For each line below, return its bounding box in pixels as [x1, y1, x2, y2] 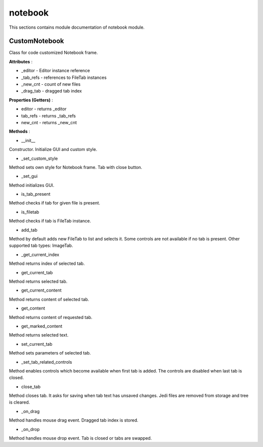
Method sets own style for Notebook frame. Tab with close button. [9, 164, 142, 170]
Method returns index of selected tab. [9, 261, 85, 266]
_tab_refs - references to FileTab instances [21, 74, 107, 80]
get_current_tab [21, 269, 53, 275]
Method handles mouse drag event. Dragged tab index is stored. [9, 417, 139, 423]
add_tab [21, 227, 38, 233]
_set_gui [21, 173, 38, 179]
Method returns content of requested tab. [9, 314, 93, 320]
